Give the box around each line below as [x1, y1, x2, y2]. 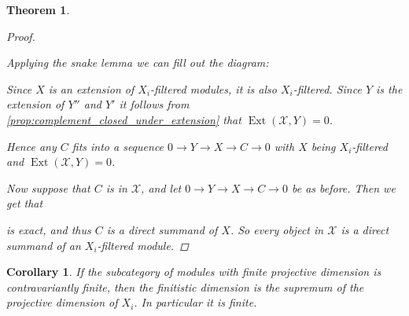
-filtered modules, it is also [150, 80, 277, 97]
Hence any [6, 138, 57, 154]
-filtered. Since [293, 80, 362, 97]
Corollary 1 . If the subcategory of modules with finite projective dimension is [6, 263, 381, 280]
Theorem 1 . [6, 2, 70, 17]
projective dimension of [6, 294, 118, 310]
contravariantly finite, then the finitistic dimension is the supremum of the [6, 278, 364, 295]
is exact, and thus [6, 221, 91, 237]
